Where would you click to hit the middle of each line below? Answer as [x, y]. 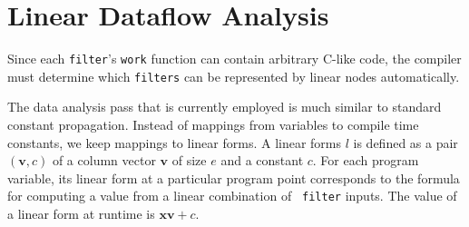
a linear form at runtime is [81, 214]
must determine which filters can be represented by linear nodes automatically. [234, 76]
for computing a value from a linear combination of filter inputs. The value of [232, 196]
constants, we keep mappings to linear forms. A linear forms [175, 142]
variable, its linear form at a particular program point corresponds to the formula [234, 178]
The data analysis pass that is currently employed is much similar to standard [225, 107]
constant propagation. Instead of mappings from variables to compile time [213, 125]
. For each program [366, 160]
